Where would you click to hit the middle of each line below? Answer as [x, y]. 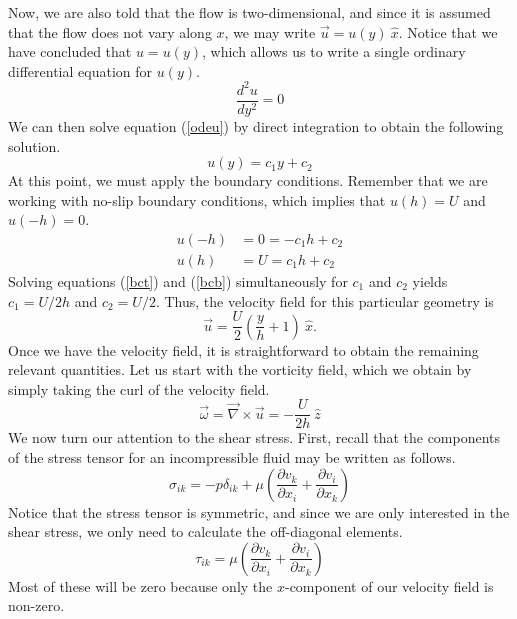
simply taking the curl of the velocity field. [139, 388]
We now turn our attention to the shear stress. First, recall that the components [254, 437]
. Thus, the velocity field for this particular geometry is [324, 300]
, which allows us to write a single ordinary [333, 51]
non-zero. [36, 605]
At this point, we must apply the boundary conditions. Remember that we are [248, 180]
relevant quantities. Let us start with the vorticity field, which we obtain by [240, 369]
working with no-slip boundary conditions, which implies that [197, 199]
